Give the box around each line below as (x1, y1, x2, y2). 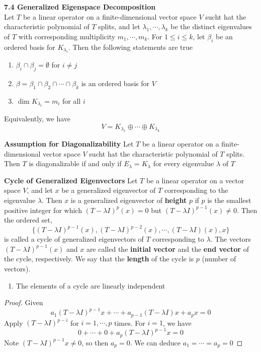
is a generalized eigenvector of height (70, 194, 187, 205)
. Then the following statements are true (68, 41, 193, 52)
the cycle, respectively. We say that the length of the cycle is (4, 253, 194, 264)
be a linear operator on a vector (146, 175, 244, 185)
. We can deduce (130, 337, 181, 347)
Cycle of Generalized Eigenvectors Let (4, 175, 138, 185)
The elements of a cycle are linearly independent (16, 280, 165, 291)
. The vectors (210, 234, 251, 244)
